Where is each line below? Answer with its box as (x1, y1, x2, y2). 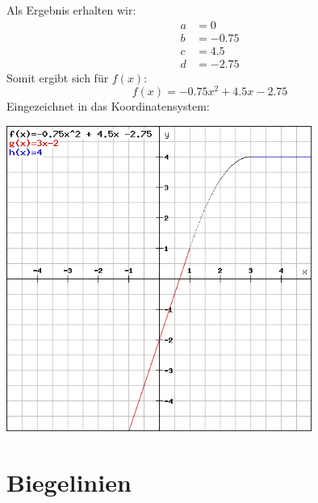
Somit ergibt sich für (6, 69, 109, 86)
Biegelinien (6, 465, 132, 498)
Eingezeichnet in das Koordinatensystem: (6, 98, 210, 115)
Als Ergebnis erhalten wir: (6, 2, 136, 18)
